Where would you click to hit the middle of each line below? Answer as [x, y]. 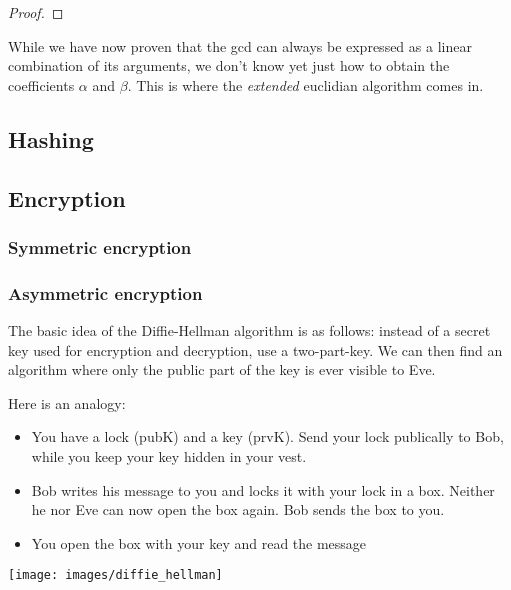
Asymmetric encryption [105, 292]
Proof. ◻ [36, 12]
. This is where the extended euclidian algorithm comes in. [305, 84]
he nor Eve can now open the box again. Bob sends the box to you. [238, 509]
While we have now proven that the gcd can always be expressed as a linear [240, 45]
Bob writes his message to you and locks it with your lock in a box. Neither [263, 489]
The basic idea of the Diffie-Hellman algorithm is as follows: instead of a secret [249, 330]
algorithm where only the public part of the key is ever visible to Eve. [222, 369]
